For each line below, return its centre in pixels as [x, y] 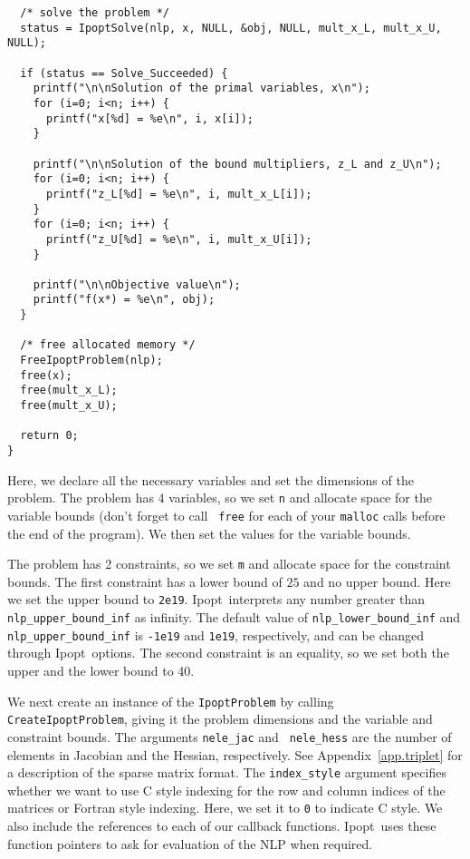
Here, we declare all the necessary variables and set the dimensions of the [211, 479]
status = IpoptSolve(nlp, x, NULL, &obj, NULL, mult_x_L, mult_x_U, [231, 28]
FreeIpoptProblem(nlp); [91, 361]
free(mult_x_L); [69, 390]
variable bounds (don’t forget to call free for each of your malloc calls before [226, 515]
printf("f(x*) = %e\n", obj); [124, 300]
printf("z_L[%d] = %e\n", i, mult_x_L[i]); [179, 194]
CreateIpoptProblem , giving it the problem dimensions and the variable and [220, 719]
